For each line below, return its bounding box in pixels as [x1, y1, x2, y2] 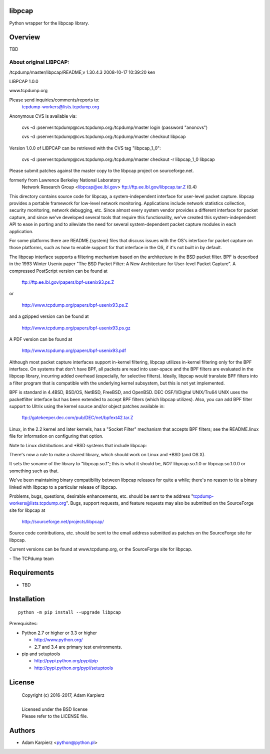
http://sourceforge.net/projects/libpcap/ [21, 519, 104, 525]
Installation [9, 595, 45, 604]
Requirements [9, 569, 54, 577]
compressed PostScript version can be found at [9, 268, 107, 274]
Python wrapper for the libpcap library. [9, 20, 89, 26]
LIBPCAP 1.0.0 [9, 78, 38, 84]
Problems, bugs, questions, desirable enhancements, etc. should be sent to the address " [9, 493, 193, 499]
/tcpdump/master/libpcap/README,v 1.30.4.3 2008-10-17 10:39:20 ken [9, 69, 155, 75]
